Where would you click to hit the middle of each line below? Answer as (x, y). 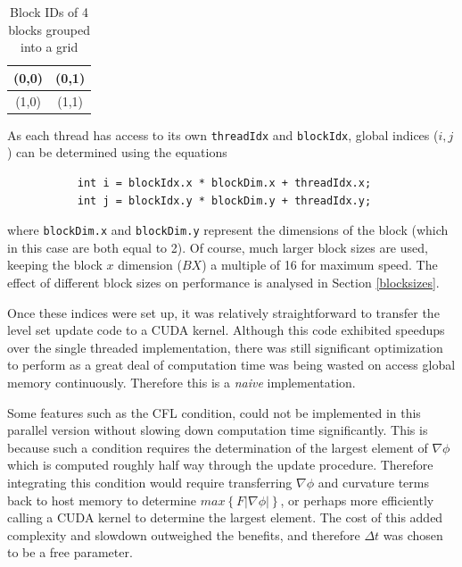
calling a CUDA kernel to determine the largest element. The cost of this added (225, 517)
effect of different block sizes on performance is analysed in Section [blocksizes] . (223, 282)
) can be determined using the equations (117, 152)
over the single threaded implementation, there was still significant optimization (225, 347)
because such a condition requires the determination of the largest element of (218, 447)
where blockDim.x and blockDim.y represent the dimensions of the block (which (228, 230)
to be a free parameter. (70, 552)
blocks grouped (49, 29)
